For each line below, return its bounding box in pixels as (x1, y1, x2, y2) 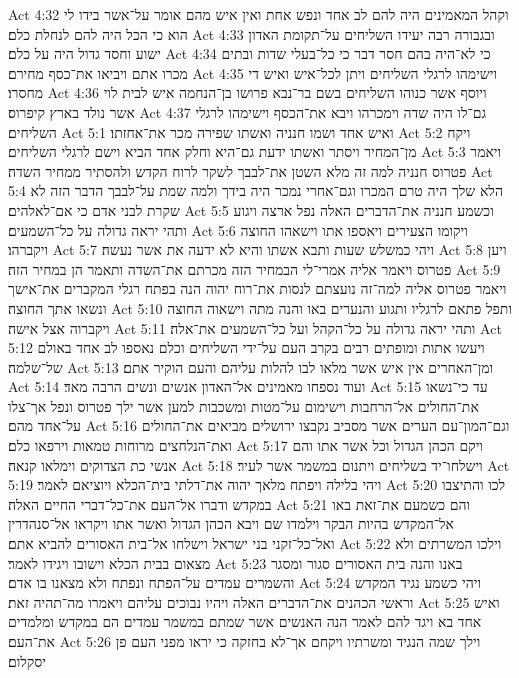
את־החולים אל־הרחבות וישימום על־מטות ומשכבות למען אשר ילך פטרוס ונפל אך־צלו (8, 395, 479, 416)
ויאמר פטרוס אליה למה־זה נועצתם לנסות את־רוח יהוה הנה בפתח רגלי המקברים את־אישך (8, 278, 507, 299)
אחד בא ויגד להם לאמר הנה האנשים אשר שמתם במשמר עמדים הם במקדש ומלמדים (8, 611, 482, 632)
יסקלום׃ (8, 650, 46, 671)
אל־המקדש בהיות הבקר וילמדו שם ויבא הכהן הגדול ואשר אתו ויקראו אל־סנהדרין (8, 513, 454, 534)
